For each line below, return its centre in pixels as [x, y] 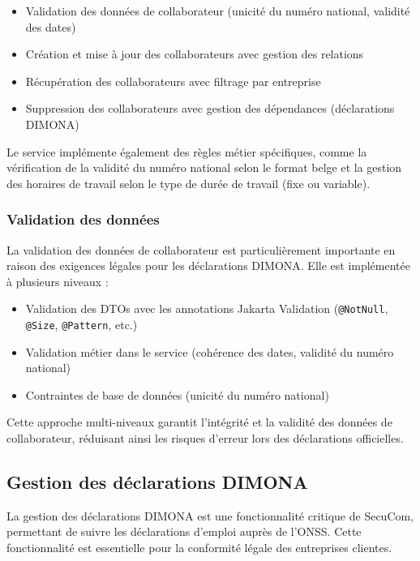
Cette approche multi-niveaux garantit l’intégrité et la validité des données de [199, 422]
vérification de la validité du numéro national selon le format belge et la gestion [204, 167]
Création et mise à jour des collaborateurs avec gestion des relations [195, 54]
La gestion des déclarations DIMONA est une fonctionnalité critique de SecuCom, [210, 515]
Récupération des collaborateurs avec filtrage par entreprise [173, 81]
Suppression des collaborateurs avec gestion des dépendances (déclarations [210, 108]
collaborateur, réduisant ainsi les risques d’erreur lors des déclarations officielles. [205, 438]
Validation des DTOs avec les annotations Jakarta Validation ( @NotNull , [207, 308]
